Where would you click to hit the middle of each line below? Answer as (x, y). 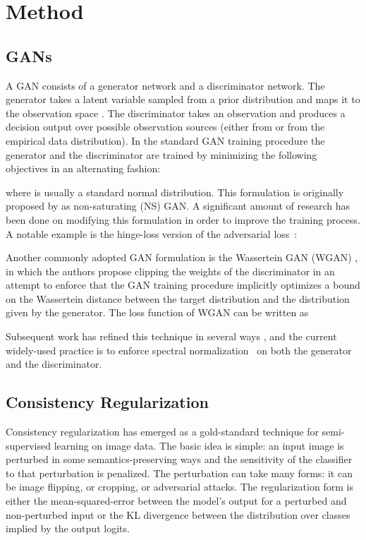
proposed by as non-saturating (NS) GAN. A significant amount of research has (178, 206)
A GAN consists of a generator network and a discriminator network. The (165, 85)
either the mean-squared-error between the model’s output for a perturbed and (176, 501)
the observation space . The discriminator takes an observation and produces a (176, 113)
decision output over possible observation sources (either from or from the (165, 127)
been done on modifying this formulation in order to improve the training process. (183, 219)
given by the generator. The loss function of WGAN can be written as (157, 312)
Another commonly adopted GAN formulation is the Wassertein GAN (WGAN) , (182, 257)
